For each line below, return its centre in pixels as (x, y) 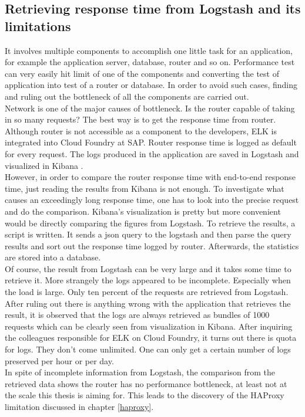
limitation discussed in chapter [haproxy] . (79, 406)
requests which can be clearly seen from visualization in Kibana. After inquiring (149, 326)
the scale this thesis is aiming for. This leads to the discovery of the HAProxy (145, 395)
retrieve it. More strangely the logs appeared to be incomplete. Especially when (148, 280)
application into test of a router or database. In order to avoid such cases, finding (151, 85)
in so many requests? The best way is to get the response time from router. (140, 119)
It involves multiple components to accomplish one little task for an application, (149, 50)
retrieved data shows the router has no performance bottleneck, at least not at (146, 383)
